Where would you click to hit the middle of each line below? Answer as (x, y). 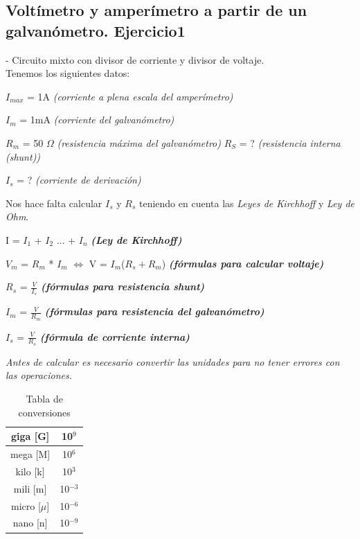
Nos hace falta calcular (54, 203)
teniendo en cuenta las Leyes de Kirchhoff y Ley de (246, 203)
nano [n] (30, 523)
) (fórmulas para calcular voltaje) (243, 263)
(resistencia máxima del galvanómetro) (139, 142)
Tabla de (44, 399)
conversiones (44, 412)
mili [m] (30, 488)
